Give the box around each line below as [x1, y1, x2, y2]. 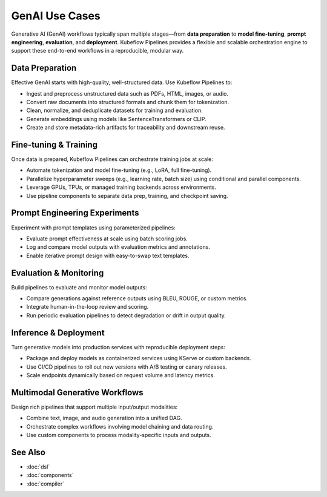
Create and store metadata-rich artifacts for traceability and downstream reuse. [26, 124, 225, 131]
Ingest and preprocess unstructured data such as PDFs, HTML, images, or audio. [26, 90, 228, 97]
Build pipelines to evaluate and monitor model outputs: [11, 283, 148, 291]
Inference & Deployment [11, 327, 105, 338]
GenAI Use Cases [11, 9, 101, 22]
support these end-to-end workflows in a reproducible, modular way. [11, 47, 184, 54]
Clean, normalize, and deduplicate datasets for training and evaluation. [26, 107, 203, 114]
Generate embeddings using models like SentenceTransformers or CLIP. [26, 115, 206, 122]
